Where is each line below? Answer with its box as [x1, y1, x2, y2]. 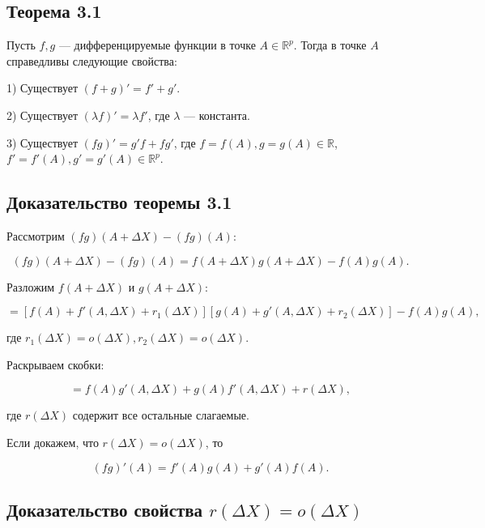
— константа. [184, 106, 250, 123]
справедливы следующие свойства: [6, 52, 177, 69]
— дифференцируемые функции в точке [58, 36, 256, 53]
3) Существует [6, 134, 79, 151]
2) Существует [6, 106, 79, 123]
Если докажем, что [6, 433, 99, 450]
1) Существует [6, 79, 79, 96]
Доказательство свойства [6, 496, 203, 522]
